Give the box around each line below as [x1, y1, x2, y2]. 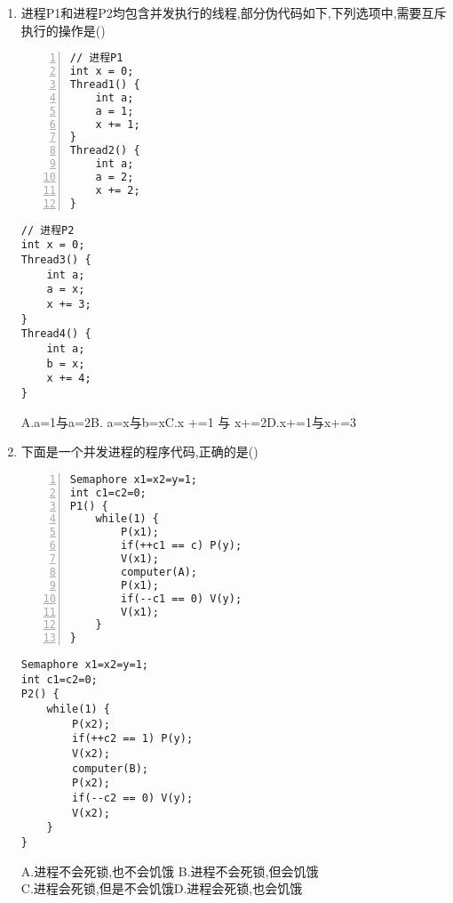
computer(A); [121, 565, 197, 578]
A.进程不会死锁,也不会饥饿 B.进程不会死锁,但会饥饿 [20, 861, 319, 880]
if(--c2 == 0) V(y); [72, 792, 194, 805]
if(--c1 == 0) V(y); [121, 592, 242, 605]
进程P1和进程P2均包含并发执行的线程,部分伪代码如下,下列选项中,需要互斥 [20, 4, 447, 21]
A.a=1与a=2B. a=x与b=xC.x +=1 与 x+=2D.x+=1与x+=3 [20, 412, 357, 431]
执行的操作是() [20, 20, 106, 39]
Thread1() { [69, 77, 140, 91]
